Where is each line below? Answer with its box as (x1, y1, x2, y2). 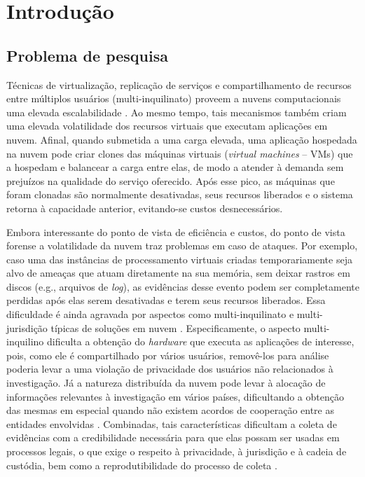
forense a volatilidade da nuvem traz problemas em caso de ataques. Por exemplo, (6, 238, 358, 253)
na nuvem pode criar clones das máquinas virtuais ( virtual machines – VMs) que (6, 146, 353, 160)
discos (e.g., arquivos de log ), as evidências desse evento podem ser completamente (6, 279, 359, 293)
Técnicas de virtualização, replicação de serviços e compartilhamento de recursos (6, 77, 352, 92)
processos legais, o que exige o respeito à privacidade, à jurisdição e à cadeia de (6, 444, 347, 459)
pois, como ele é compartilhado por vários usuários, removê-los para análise (6, 347, 329, 362)
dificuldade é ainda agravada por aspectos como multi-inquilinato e (6, 307, 294, 322)
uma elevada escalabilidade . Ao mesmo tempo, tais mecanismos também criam (6, 104, 347, 119)
